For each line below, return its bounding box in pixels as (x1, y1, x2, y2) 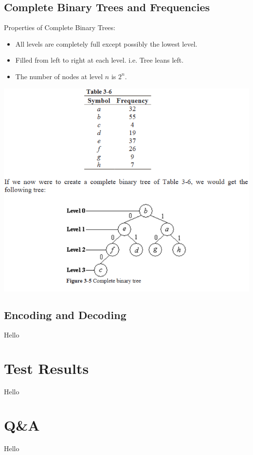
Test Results (4, 358, 89, 378)
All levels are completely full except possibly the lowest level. (15, 38, 198, 49)
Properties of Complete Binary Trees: (4, 22, 115, 33)
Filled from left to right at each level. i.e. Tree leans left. (15, 55, 184, 65)
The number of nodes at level (15, 71, 103, 81)
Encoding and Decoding (4, 307, 126, 322)
